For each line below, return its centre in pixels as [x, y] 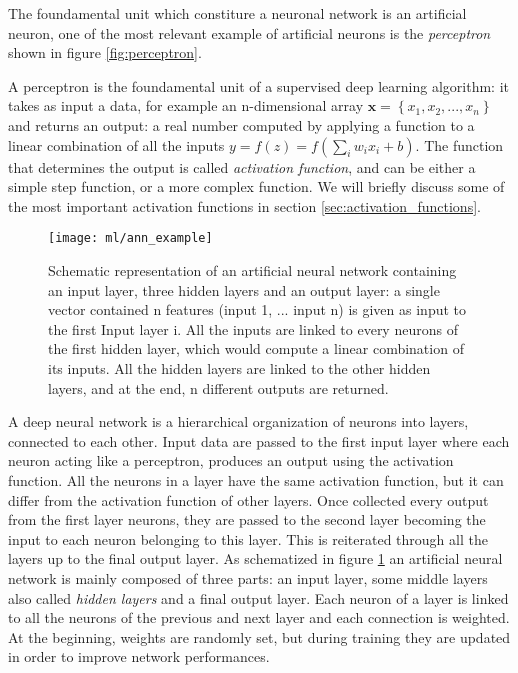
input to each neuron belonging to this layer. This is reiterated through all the [248, 538]
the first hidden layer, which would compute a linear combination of [256, 348]
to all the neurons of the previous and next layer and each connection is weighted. [259, 617]
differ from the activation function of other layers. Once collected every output [248, 499]
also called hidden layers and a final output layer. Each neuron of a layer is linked [258, 597]
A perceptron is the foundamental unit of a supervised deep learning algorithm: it [258, 85]
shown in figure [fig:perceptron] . [105, 52]
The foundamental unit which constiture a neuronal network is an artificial [237, 13]
